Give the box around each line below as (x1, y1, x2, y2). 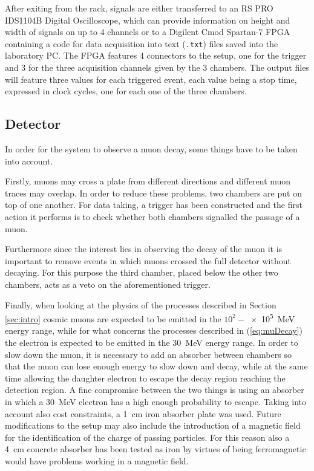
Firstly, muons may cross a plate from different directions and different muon (5, 175, 291, 187)
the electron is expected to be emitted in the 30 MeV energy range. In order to (5, 336, 298, 348)
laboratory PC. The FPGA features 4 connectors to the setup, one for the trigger (5, 49, 307, 62)
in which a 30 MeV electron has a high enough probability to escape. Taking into (5, 395, 307, 408)
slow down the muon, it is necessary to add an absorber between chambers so (5, 348, 292, 360)
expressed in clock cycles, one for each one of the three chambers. (5, 85, 247, 97)
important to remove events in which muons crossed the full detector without (5, 254, 291, 267)
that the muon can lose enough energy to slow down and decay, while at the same (5, 360, 308, 372)
